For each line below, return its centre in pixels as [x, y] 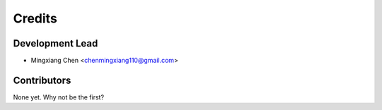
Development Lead [56, 43]
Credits [35, 18]
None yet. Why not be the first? [59, 97]
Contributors [42, 80]
